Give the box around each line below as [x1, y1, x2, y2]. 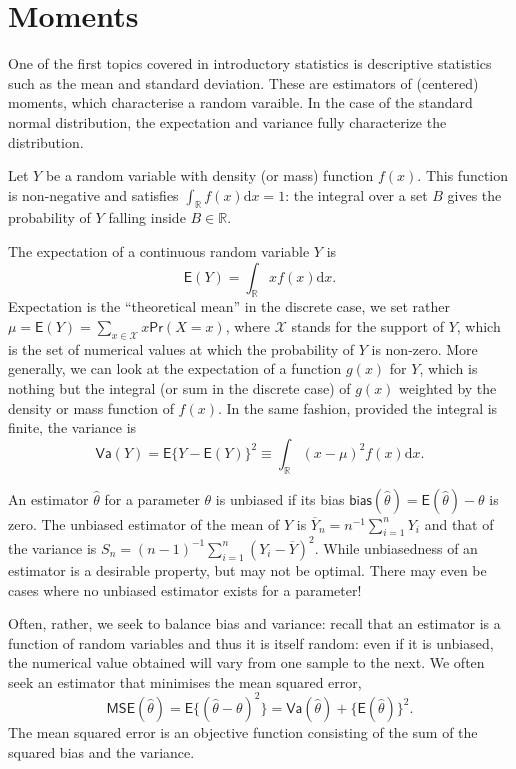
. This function [417, 165, 509, 186]
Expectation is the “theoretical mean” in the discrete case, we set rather [8, 296, 450, 317]
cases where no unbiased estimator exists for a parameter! [8, 579, 362, 600]
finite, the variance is [8, 417, 137, 438]
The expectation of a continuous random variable [8, 241, 310, 262]
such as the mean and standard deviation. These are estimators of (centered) [8, 72, 479, 93]
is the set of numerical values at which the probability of [8, 338, 355, 359]
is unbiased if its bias [215, 488, 345, 509]
